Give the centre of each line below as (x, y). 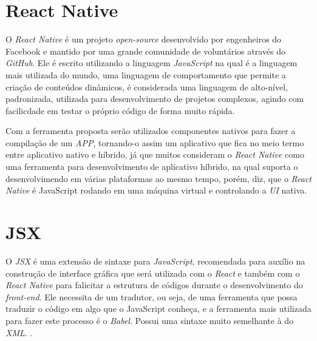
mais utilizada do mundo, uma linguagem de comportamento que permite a (146, 74)
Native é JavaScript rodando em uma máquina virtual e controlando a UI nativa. (156, 190)
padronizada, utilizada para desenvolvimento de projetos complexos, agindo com (155, 99)
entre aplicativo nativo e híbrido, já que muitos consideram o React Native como (155, 154)
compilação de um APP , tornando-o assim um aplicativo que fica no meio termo (155, 142)
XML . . (19, 332)
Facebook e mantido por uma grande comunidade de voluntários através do (145, 51)
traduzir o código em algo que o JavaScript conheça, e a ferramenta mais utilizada (158, 309)
